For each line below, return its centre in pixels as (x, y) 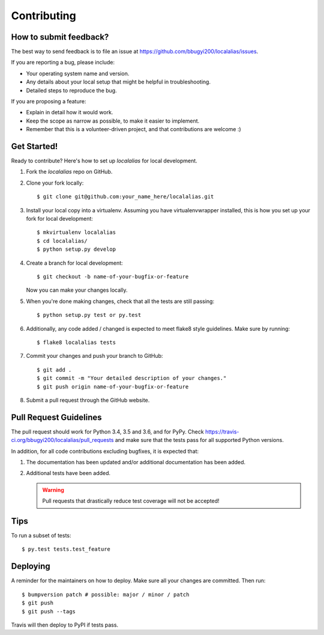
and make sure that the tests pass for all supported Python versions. (199, 440)
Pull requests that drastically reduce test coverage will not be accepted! (131, 501)
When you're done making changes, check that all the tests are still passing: (120, 301)
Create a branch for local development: (74, 263)
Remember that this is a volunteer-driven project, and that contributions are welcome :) (133, 129)
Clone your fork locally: (55, 183)
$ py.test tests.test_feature (66, 549)
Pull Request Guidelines (56, 417)
